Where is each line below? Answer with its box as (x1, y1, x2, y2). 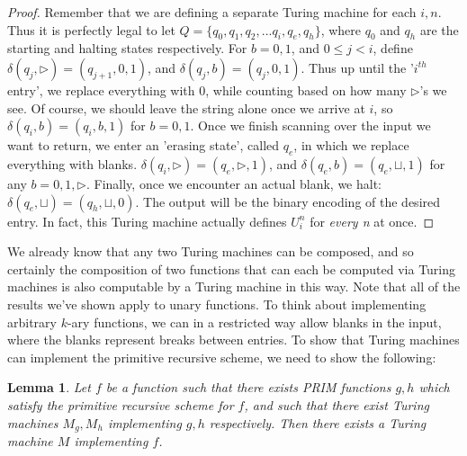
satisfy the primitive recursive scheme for (7, 395, 234, 414)
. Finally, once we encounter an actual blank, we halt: (85, 174, 382, 192)
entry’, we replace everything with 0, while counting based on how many (7, 80, 407, 99)
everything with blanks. (7, 154, 138, 173)
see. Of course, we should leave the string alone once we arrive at (7, 98, 365, 117)
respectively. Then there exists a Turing (209, 413, 427, 432)
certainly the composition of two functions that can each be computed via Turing (7, 259, 456, 278)
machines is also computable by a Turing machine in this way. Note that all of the (7, 277, 461, 296)
